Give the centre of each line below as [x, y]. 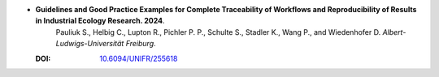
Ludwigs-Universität [90, 44]
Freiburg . [141, 44]
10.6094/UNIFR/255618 [139, 58]
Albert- [394, 32]
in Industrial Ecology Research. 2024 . [100, 21]
